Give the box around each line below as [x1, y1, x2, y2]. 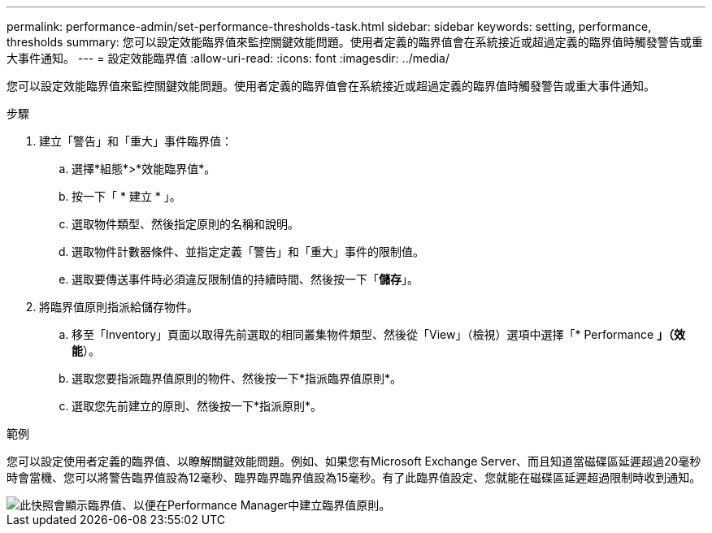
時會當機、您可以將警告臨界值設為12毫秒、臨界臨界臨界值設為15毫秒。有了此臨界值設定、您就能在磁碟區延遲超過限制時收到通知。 [7, 470, 701, 484]
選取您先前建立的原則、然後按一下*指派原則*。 [72, 399, 323, 413]
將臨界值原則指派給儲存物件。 [39, 300, 198, 314]
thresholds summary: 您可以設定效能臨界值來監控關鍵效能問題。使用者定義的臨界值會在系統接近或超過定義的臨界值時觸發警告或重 [7, 35, 703, 49]
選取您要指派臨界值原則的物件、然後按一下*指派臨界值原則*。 [72, 371, 402, 385]
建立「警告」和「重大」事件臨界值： [39, 134, 232, 148]
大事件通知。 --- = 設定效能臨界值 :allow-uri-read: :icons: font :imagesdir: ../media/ [7, 51, 450, 65]
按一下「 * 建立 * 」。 [72, 189, 181, 203]
